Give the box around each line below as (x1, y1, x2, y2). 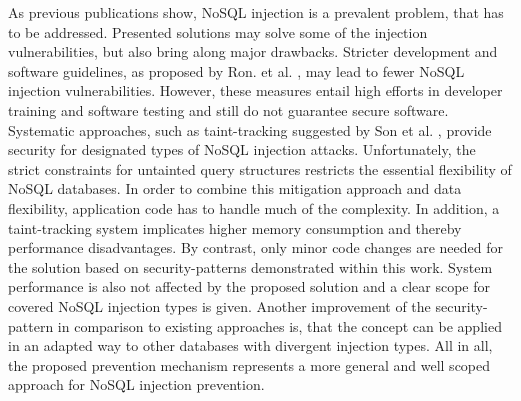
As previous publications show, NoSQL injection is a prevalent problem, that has (8, 2, 504, 22)
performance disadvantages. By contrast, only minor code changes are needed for (8, 237, 503, 258)
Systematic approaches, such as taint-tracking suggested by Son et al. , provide (8, 119, 492, 140)
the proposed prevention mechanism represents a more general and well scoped (8, 354, 491, 375)
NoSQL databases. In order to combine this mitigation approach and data (8, 178, 462, 199)
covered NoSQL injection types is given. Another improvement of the (8, 295, 431, 316)
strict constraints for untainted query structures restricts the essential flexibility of (8, 158, 512, 179)
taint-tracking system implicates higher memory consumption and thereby (8, 217, 462, 238)
